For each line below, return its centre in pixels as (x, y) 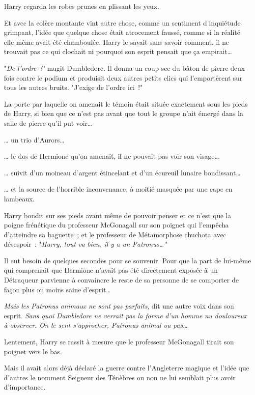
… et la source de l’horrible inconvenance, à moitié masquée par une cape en (118, 189)
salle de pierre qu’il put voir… (48, 123)
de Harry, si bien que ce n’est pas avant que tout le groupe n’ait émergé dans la (124, 113)
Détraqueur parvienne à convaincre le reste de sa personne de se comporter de (121, 280)
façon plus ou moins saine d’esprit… (57, 289)
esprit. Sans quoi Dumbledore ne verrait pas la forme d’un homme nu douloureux (126, 315)
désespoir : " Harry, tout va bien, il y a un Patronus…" (85, 244)
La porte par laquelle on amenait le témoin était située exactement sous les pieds (126, 103)
